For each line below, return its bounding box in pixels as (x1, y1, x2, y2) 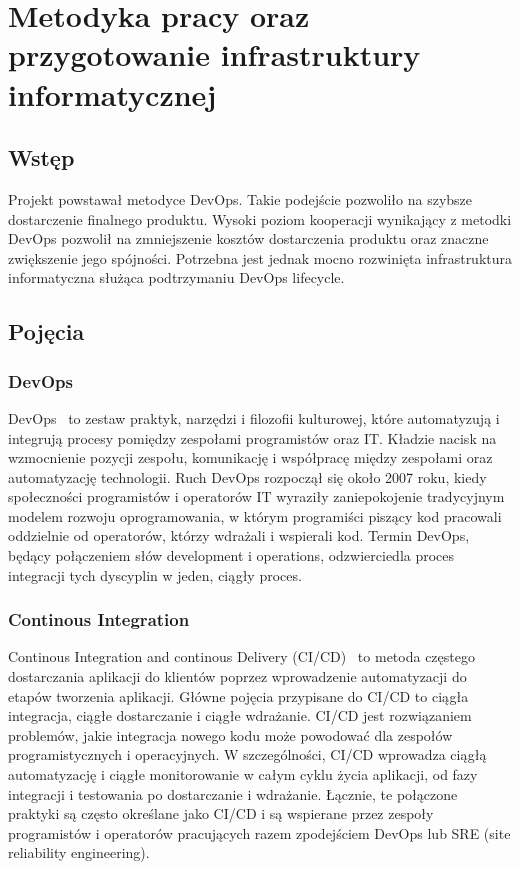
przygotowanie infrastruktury (8, 34, 421, 75)
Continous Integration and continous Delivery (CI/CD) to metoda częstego (8, 646, 475, 667)
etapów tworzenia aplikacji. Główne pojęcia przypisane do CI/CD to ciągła (8, 685, 469, 706)
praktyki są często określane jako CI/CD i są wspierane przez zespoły (8, 803, 434, 824)
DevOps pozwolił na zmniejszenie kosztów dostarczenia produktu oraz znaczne (8, 228, 489, 249)
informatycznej (8, 73, 217, 114)
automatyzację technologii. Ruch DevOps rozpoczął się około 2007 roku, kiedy (8, 466, 487, 487)
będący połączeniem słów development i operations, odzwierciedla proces (8, 545, 455, 566)
